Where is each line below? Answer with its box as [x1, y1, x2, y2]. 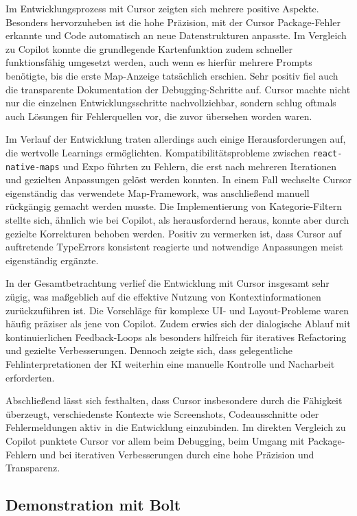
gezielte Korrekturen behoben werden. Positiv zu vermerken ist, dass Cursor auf [5, 226, 342, 240]
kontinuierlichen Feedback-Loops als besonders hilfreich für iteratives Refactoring [5, 329, 347, 344]
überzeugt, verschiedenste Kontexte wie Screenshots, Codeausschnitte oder [5, 406, 319, 421]
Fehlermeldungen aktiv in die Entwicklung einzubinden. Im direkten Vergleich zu [5, 420, 346, 434]
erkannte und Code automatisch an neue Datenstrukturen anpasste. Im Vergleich [5, 28, 347, 43]
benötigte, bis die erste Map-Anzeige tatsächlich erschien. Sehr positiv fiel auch [5, 68, 338, 82]
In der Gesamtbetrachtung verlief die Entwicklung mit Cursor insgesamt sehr [5, 276, 330, 290]
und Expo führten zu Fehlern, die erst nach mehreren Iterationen [62, 159, 336, 173]
